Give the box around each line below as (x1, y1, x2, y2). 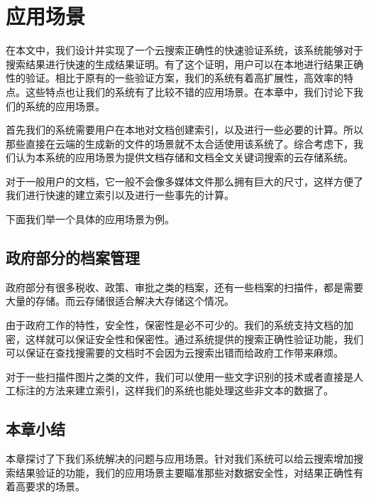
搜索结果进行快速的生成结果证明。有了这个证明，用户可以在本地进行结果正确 (6, 56, 363, 71)
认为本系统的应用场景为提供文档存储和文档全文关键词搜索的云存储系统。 (15, 150, 353, 165)
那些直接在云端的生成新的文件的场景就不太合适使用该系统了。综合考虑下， (6, 136, 353, 151)
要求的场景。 (25, 479, 85, 494)
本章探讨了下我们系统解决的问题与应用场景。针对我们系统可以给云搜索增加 (6, 451, 353, 466)
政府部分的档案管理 (6, 247, 140, 269)
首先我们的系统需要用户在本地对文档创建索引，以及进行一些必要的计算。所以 (6, 122, 363, 137)
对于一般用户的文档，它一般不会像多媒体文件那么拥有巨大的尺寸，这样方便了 (6, 173, 363, 188)
